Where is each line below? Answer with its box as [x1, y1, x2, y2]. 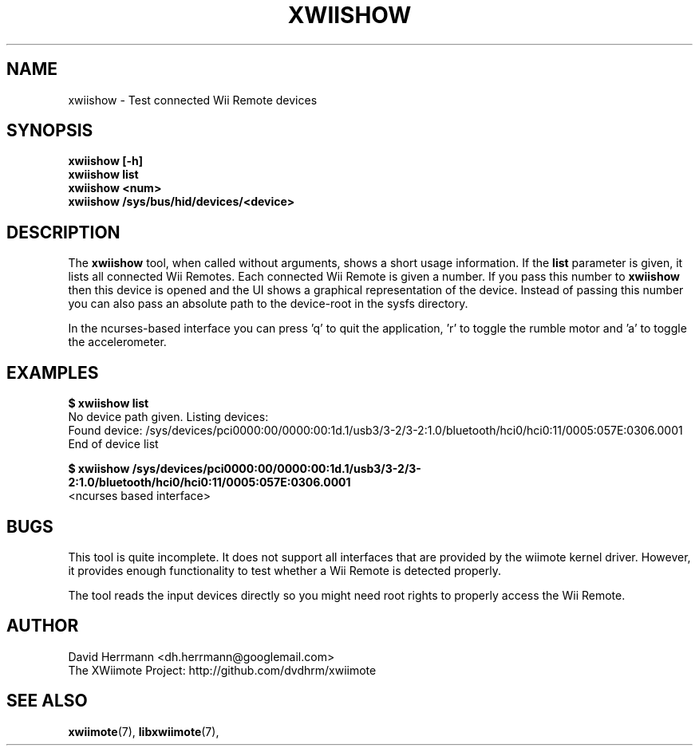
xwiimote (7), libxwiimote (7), [68, 724, 219, 738]
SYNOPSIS [6, 120, 93, 141]
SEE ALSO [6, 691, 88, 711]
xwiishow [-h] [68, 154, 143, 168]
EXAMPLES [6, 362, 99, 383]
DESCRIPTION [6, 222, 120, 242]
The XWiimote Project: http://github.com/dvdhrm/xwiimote [68, 663, 377, 677]
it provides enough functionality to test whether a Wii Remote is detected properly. [68, 563, 501, 577]
